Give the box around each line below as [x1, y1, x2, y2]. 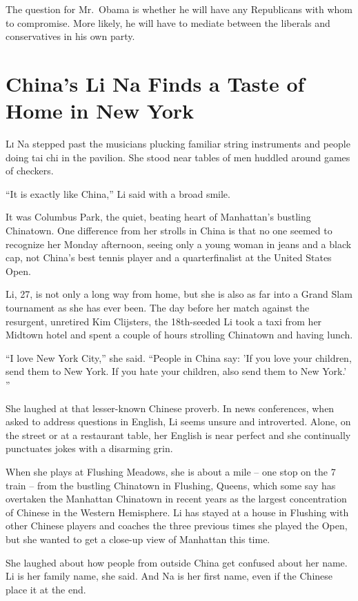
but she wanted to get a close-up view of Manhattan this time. [6, 531, 270, 546]
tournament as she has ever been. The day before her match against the [6, 300, 310, 315]
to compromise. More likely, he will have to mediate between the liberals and [6, 15, 330, 30]
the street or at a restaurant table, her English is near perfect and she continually [6, 427, 351, 442]
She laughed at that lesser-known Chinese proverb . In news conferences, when [6, 400, 335, 415]
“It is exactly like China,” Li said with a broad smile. [6, 186, 230, 201]
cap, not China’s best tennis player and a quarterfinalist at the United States [6, 250, 332, 265]
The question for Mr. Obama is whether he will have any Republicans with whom [6, 2, 352, 16]
